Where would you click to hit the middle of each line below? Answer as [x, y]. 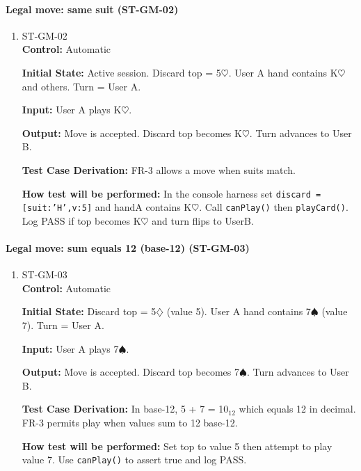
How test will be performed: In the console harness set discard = [171, 193]
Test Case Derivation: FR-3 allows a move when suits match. [159, 169]
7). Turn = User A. [63, 325]
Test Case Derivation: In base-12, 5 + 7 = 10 [125, 409]
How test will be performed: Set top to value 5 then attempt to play [177, 446]
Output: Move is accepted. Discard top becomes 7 [131, 372]
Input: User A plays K [72, 110]
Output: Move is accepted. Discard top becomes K [132, 133]
